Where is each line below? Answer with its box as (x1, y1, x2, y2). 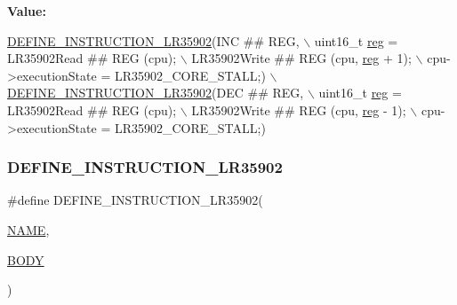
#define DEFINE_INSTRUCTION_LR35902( (7, 191, 263, 209)
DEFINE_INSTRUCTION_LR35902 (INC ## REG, (7, 31, 300, 50)
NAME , (7, 220, 50, 239)
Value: (7, 2, 46, 20)
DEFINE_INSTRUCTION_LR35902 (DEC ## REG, (7, 83, 304, 102)
